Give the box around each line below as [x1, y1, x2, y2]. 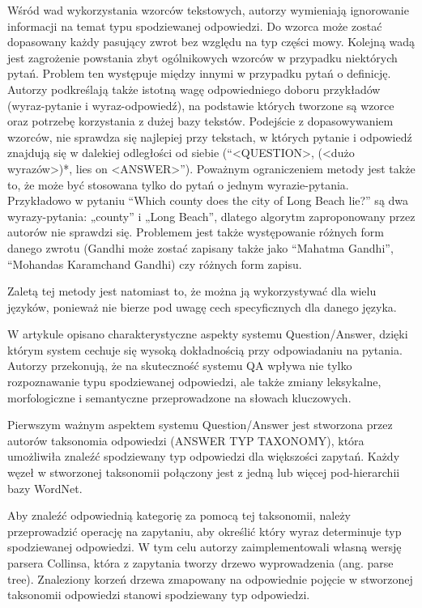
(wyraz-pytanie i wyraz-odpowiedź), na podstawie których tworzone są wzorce [7, 96, 394, 113]
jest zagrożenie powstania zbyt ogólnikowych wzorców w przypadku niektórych [7, 49, 398, 66]
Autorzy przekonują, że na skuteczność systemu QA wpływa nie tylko [7, 357, 352, 374]
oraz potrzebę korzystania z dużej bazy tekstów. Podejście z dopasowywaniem [7, 113, 394, 130]
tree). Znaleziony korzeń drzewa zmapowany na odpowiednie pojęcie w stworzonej [7, 570, 413, 587]
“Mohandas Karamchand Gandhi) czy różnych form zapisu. [7, 255, 302, 272]
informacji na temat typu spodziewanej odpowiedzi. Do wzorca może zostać [7, 17, 382, 34]
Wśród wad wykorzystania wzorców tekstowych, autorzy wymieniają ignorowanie [7, 2, 409, 18]
